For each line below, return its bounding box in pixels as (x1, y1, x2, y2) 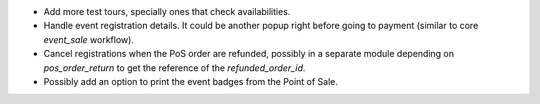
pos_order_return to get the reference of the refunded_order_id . (43, 61, 306, 74)
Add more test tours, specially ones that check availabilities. (43, 6, 291, 17)
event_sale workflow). (43, 33, 135, 45)
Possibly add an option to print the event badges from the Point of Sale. (43, 75, 339, 87)
